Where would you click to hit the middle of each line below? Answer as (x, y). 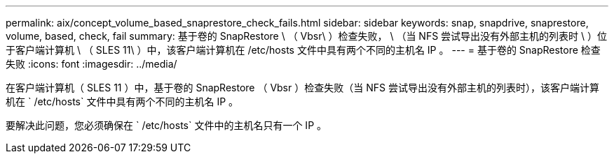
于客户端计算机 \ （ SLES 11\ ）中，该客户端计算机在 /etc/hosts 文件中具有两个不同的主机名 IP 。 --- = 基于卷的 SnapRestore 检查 (303, 50)
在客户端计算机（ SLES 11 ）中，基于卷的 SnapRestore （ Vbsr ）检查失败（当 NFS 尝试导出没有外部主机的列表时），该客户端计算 (302, 88)
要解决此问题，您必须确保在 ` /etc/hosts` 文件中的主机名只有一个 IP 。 (166, 125)
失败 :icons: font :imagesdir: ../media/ (91, 64)
